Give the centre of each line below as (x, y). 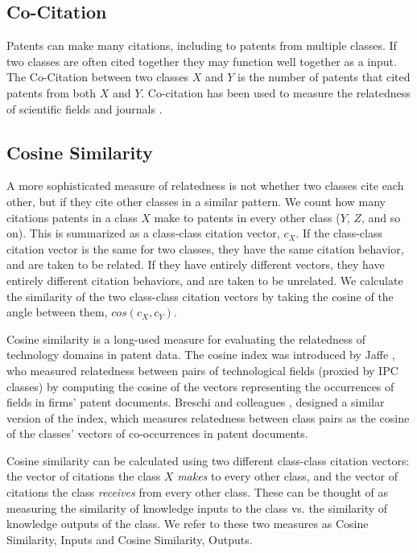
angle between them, (57, 312)
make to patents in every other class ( (247, 217)
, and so (381, 217)
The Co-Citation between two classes (98, 77)
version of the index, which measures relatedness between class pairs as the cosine (208, 417)
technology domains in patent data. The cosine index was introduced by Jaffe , (201, 355)
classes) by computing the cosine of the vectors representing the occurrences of (200, 386)
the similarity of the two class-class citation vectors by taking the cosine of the (200, 296)
